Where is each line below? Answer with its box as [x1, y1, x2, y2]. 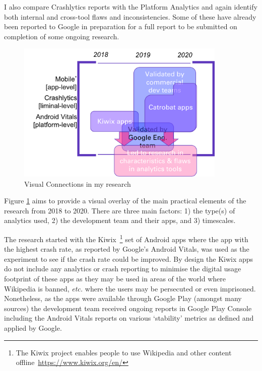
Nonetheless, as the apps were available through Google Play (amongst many [4, 293, 242, 304]
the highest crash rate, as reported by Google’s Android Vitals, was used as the [4, 244, 249, 254]
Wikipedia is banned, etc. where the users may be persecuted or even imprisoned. [4, 283, 256, 293]
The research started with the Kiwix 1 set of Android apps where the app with [4, 233, 248, 244]
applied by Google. [4, 323, 62, 333]
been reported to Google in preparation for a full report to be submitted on [4, 21, 237, 32]
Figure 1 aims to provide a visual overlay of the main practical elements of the [4, 195, 246, 206]
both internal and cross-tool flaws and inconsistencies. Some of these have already [4, 11, 256, 22]
